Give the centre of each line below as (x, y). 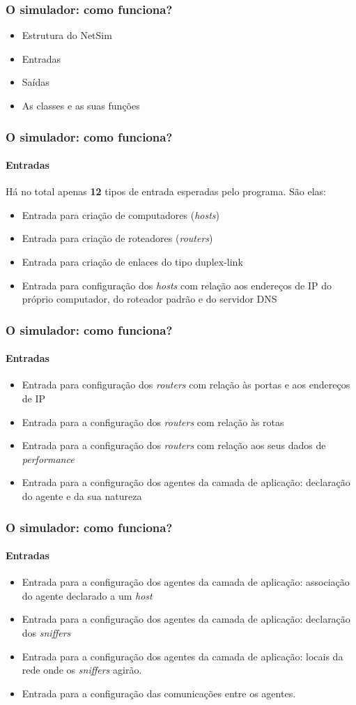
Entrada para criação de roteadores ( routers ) (117, 238)
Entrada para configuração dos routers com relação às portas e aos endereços (186, 385)
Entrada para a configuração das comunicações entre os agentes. (159, 693)
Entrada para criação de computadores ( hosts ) (121, 214)
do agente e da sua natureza (82, 496)
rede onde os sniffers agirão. (82, 670)
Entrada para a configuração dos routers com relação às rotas (153, 422)
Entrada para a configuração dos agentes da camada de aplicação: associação (186, 582)
